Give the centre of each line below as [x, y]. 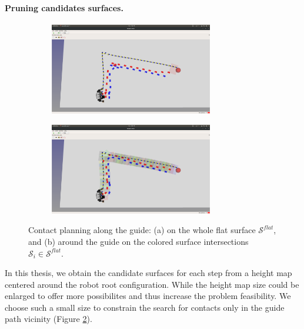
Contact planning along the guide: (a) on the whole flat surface [142, 230]
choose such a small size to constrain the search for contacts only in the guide [145, 307]
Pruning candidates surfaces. [64, 7]
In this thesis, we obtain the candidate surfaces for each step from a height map [148, 273]
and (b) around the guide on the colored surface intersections [138, 241]
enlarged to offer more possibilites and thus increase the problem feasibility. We [148, 296]
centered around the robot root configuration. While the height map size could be [152, 284]
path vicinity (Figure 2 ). [49, 319]
